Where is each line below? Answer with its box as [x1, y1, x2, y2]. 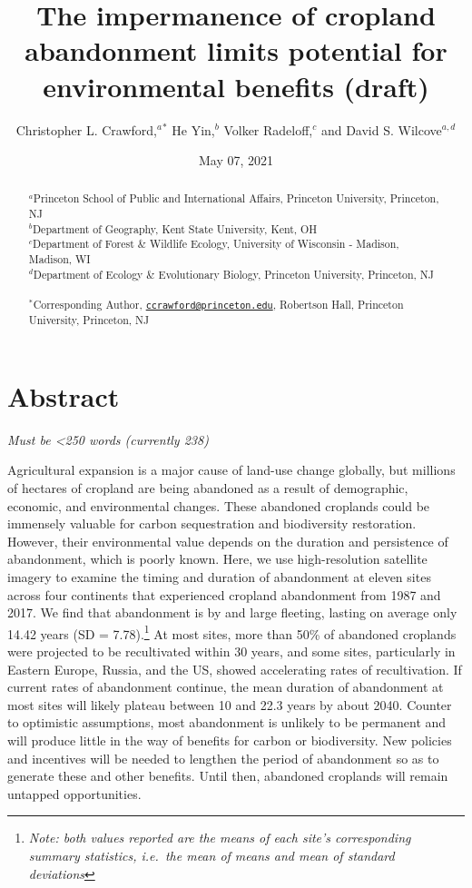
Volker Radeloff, [223, 120, 313, 139]
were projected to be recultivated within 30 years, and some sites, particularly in [7, 642, 456, 660]
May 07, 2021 [198, 151, 274, 170]
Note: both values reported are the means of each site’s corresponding [28, 828, 411, 847]
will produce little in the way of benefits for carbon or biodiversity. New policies [7, 730, 452, 749]
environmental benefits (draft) [43, 67, 429, 104]
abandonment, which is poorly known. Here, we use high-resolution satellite [7, 549, 428, 568]
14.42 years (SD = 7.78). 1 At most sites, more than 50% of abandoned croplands [7, 621, 457, 643]
